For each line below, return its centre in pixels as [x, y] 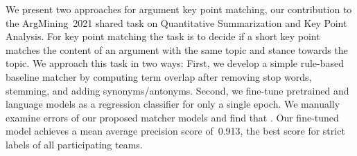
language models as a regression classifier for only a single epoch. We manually [173, 104]
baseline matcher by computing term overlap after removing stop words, [159, 76]
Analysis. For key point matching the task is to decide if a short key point [163, 36]
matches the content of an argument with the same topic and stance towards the [177, 49]
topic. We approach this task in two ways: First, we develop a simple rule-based [175, 63]
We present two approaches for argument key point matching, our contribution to [179, 9]
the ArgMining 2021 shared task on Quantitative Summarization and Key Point [176, 22]
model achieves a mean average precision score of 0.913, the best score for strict [175, 131]
